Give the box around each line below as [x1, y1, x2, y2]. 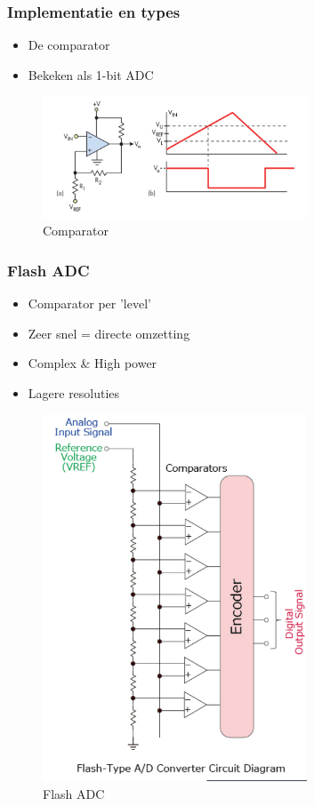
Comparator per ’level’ [28, 294, 151, 313]
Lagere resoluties [28, 383, 120, 402]
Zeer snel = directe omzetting [28, 323, 190, 342]
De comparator [28, 36, 110, 54]
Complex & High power [28, 354, 157, 372]
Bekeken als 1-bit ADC [28, 65, 154, 84]
